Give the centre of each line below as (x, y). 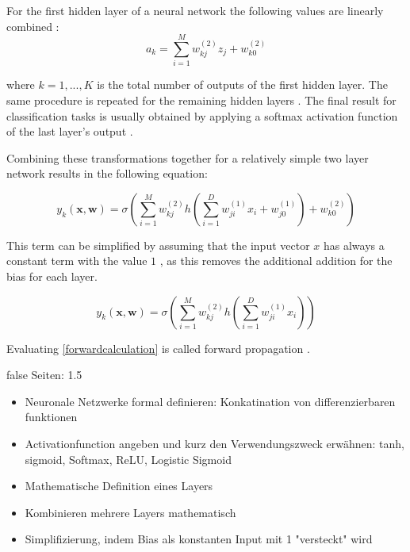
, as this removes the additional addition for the (276, 261)
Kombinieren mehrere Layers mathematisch (130, 512)
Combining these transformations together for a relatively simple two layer (188, 157)
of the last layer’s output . (70, 131)
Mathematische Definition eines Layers (119, 486)
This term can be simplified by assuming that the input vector (158, 245)
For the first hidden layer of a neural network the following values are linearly (195, 10)
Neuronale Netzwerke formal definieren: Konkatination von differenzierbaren (210, 401)
